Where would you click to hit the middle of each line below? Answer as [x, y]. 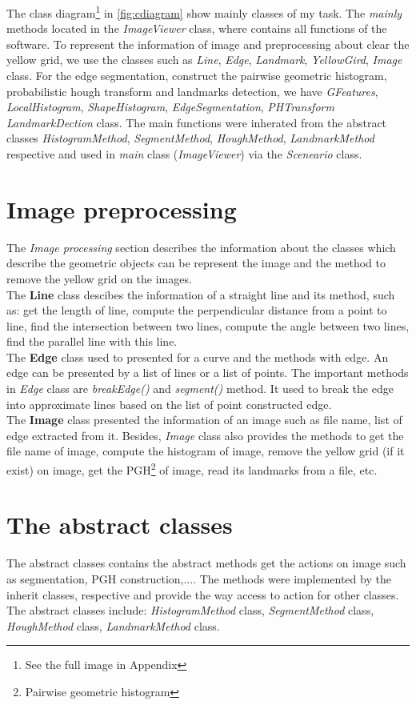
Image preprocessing [122, 208]
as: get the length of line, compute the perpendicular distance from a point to [197, 310]
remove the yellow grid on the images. [99, 278]
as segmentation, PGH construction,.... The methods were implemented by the [199, 579]
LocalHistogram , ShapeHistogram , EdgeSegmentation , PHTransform [170, 107]
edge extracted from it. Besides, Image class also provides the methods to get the [205, 435]
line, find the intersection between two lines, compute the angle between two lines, [208, 325]
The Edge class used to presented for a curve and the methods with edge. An [198, 357]
